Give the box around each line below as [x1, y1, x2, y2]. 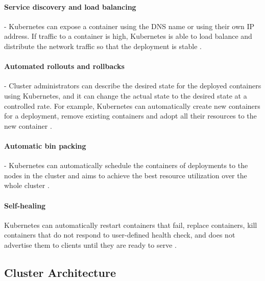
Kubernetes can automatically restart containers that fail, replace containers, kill [4, 219, 257, 230]
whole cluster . [4, 180, 50, 191]
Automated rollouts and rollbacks [4, 61, 125, 72]
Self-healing [4, 200, 46, 210]
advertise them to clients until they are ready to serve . [4, 239, 177, 250]
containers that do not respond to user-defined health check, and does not [4, 229, 235, 240]
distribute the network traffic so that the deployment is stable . [4, 40, 202, 51]
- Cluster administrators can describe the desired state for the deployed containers [4, 80, 261, 91]
